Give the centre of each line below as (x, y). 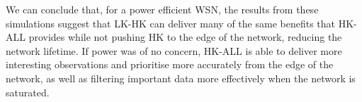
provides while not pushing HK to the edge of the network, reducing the (185, 37)
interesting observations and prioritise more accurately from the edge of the (170, 64)
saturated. (28, 92)
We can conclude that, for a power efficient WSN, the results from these (162, 9)
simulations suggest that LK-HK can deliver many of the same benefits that (170, 23)
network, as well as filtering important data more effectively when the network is (181, 78)
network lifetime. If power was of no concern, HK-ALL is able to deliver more (174, 50)
